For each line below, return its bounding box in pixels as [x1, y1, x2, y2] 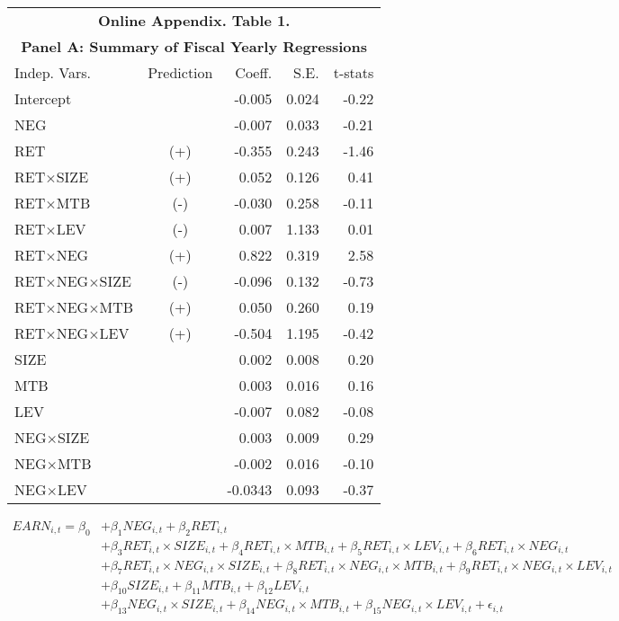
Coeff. [235, 62, 273, 83]
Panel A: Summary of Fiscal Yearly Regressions [21, 36, 368, 57]
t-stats [333, 62, 374, 83]
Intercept [14, 88, 72, 109]
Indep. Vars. [14, 62, 92, 83]
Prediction [148, 62, 213, 83]
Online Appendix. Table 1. [98, 10, 291, 31]
